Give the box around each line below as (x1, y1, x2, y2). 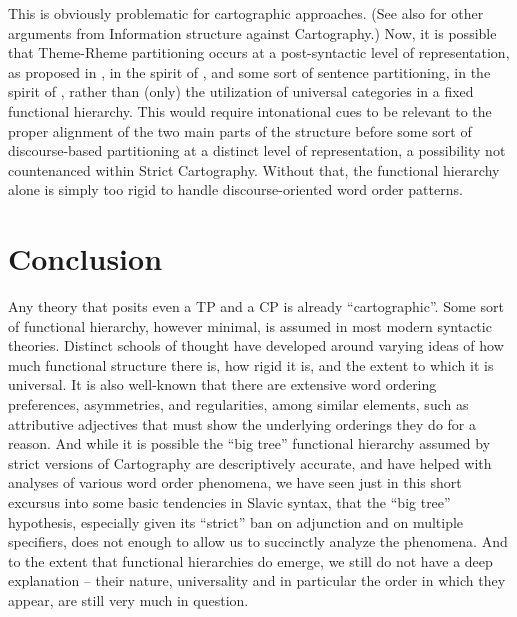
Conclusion (8, 238, 163, 279)
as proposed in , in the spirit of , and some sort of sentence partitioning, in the (8, 61, 491, 82)
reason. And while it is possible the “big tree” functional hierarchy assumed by (8, 433, 491, 454)
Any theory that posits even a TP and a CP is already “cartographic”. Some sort (8, 296, 504, 317)
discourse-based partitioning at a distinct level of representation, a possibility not (8, 140, 506, 161)
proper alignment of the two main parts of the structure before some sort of (8, 120, 472, 141)
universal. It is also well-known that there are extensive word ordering (8, 374, 437, 395)
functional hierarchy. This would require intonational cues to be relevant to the (8, 100, 492, 121)
